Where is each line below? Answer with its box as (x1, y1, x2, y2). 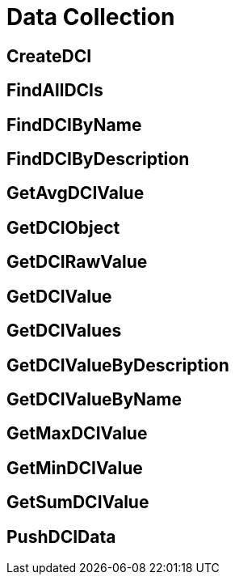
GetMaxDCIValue (6, 423, 148, 444)
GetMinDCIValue (6, 457, 143, 478)
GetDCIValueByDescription (6, 354, 229, 375)
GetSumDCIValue (6, 492, 149, 513)
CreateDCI (6, 45, 92, 66)
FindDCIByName (6, 114, 142, 135)
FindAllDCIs (6, 80, 103, 101)
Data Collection (6, 3, 175, 31)
